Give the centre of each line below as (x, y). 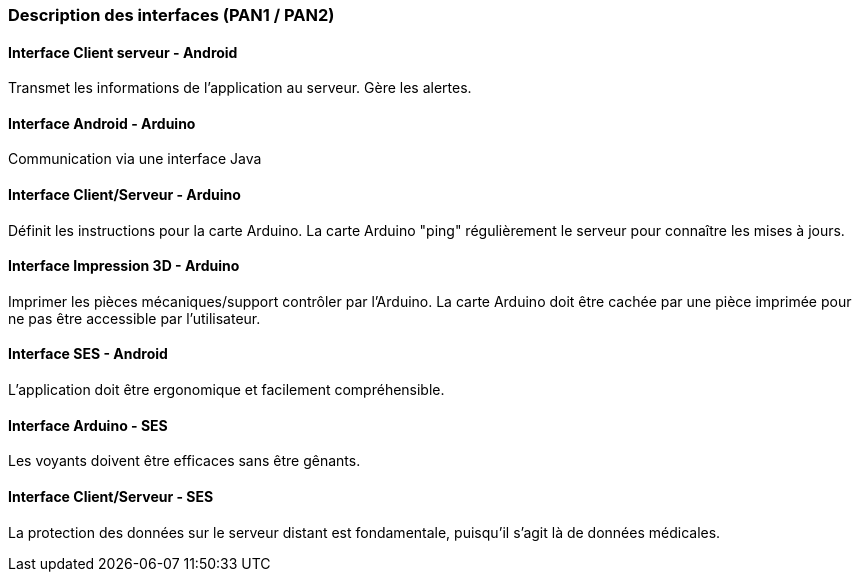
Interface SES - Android (88, 354)
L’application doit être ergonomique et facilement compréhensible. (226, 390)
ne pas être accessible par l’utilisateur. (134, 318)
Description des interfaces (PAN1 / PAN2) (171, 15)
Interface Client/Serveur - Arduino (124, 195)
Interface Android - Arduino (102, 123)
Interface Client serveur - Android (123, 52)
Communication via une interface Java (135, 159)
